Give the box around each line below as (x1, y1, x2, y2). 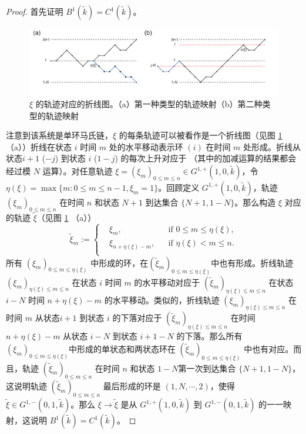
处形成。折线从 (243, 140, 301, 153)
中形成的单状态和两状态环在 (68, 342, 176, 355)
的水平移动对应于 (134, 276, 200, 288)
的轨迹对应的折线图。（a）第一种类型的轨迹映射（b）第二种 (35, 98, 263, 110)
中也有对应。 (244, 342, 294, 355)
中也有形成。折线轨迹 (211, 256, 294, 269)
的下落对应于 (112, 312, 162, 324)
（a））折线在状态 (6, 140, 72, 153)
